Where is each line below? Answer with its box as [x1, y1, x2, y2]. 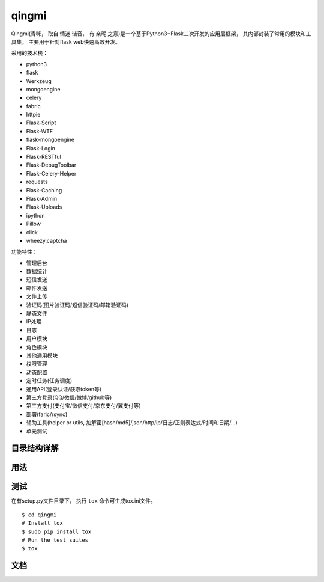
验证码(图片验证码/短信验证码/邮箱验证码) [26, 301, 129, 308]
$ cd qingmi [22, 511, 57, 518]
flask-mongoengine [26, 136, 75, 144]
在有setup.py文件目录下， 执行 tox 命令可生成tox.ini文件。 [11, 497, 156, 504]
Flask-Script [26, 119, 56, 126]
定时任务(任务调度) [26, 377, 73, 384]
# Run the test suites [22, 537, 89, 544]
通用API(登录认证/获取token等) [26, 385, 102, 393]
